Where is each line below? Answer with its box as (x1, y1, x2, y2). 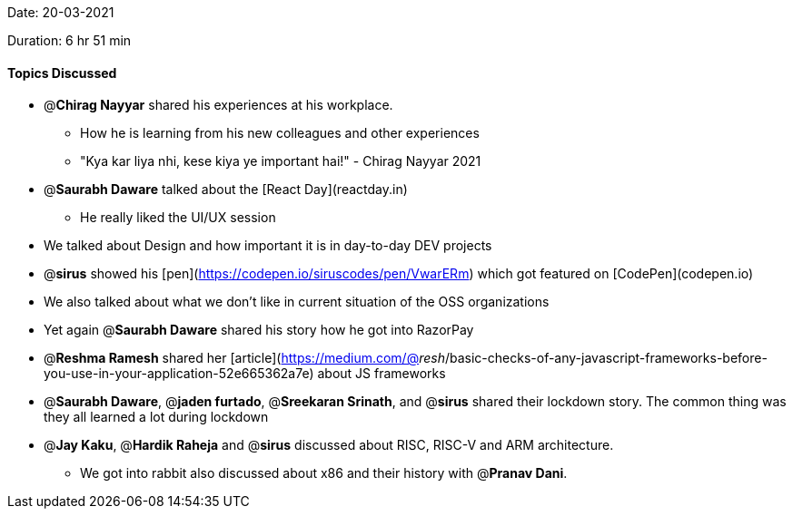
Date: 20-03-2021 (7, 5, 114, 20)
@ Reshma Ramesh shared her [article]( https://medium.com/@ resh (44, 350, 445, 366)
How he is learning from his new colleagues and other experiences (80, 125, 480, 141)
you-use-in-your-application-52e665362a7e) (44, 365, 314, 382)
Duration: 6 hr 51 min (7, 33, 132, 48)
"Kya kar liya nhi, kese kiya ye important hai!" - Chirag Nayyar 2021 (80, 153, 481, 170)
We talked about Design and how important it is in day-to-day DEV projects (44, 238, 492, 254)
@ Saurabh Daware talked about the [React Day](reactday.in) (44, 181, 408, 198)
